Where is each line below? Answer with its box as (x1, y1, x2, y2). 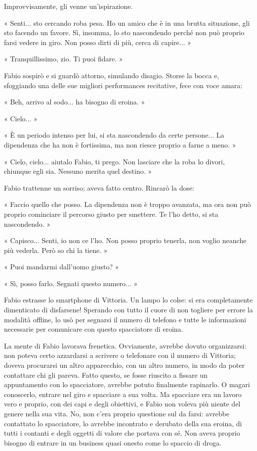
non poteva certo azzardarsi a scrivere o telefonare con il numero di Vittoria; (4, 350, 236, 360)
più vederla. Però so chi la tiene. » (4, 245, 108, 255)
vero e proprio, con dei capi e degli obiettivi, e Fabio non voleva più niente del (4, 399, 241, 409)
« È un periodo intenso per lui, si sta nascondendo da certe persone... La (4, 130, 224, 140)
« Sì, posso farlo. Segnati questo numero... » (4, 278, 138, 288)
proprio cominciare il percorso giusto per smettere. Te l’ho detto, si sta (4, 208, 218, 219)
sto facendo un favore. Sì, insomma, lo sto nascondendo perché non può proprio (4, 27, 245, 38)
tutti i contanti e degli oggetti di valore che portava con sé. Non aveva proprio (4, 428, 240, 438)
